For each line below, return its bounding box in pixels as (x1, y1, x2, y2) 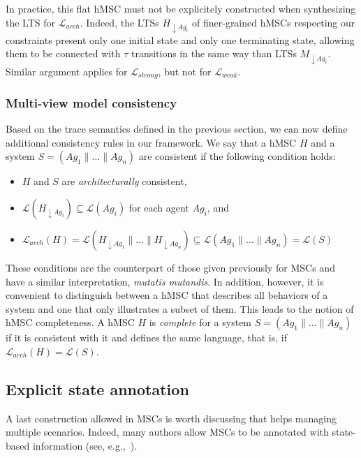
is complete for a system (149, 315, 252, 330)
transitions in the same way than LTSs (131, 46, 297, 61)
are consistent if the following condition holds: (138, 149, 336, 163)
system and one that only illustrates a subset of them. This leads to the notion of (6, 301, 354, 316)
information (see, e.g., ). (32, 438, 138, 452)
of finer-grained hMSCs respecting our (192, 15, 355, 29)
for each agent (128, 200, 189, 215)
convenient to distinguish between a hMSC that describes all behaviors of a (6, 288, 328, 302)
